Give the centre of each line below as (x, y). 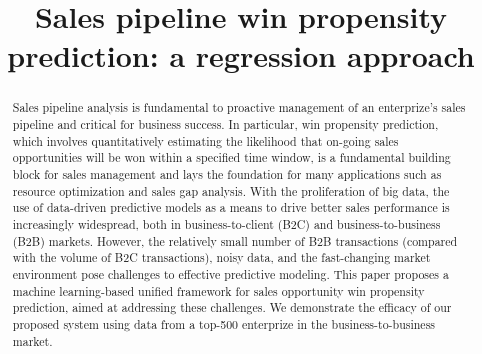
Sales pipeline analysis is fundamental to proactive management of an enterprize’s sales (239, 107)
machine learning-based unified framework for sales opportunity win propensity (218, 290)
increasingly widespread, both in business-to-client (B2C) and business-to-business (226, 223)
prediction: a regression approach (241, 55)
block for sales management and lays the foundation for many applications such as (227, 173)
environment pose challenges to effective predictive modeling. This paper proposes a (230, 273)
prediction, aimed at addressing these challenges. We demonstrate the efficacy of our (232, 307)
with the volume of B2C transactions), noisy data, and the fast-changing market (221, 257)
